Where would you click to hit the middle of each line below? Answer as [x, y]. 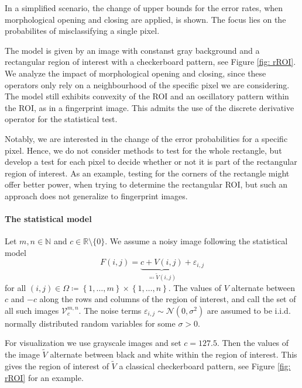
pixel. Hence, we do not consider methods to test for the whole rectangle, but [143, 150]
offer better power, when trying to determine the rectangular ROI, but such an [146, 184]
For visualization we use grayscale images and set [93, 343]
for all [16, 287]
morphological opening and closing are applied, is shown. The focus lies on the [145, 19]
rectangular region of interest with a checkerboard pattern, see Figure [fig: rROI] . [150, 62]
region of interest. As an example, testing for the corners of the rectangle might [147, 173]
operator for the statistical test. [61, 119]
